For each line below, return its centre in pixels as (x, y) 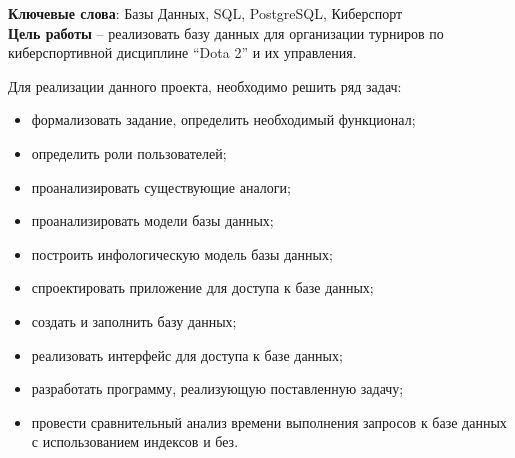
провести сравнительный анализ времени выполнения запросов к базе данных (269, 421)
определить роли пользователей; (129, 152)
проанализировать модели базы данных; (152, 220)
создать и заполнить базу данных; (134, 320)
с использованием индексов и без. (135, 441)
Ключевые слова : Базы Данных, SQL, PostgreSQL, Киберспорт (205, 13)
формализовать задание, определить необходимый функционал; (223, 119)
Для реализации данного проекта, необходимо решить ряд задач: (205, 85)
